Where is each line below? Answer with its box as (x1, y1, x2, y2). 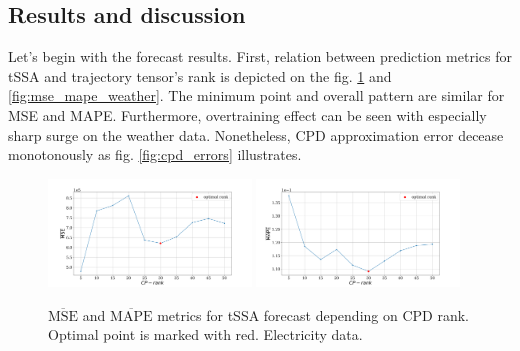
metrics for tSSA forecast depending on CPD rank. (157, 304, 469, 325)
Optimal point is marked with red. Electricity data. (48, 324, 363, 345)
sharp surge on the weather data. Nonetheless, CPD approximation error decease (8, 124, 504, 145)
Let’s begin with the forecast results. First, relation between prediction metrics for (8, 46, 512, 67)
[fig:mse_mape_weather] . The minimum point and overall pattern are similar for (8, 85, 505, 106)
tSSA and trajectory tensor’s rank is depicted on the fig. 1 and (8, 65, 392, 86)
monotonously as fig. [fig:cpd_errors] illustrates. (8, 144, 302, 165)
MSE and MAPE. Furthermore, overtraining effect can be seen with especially (8, 104, 487, 125)
